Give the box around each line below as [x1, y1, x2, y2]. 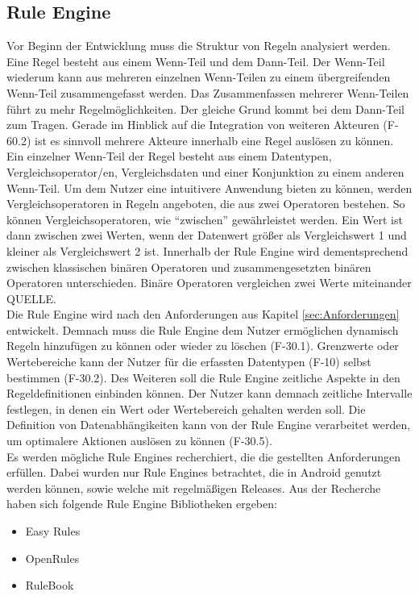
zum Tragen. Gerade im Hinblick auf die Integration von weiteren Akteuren [6, 116, 380, 133]
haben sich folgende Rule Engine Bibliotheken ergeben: [6, 495, 277, 512]
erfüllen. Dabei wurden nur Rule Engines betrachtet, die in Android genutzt [6, 464, 382, 481]
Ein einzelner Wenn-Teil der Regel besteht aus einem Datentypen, [6, 148, 332, 165]
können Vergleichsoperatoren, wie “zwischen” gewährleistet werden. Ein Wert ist [6, 210, 403, 227]
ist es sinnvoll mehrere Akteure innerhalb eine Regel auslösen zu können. [34, 131, 394, 148]
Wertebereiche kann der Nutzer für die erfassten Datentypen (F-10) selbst [6, 353, 371, 370]
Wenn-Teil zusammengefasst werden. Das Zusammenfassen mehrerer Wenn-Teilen [6, 84, 409, 101]
